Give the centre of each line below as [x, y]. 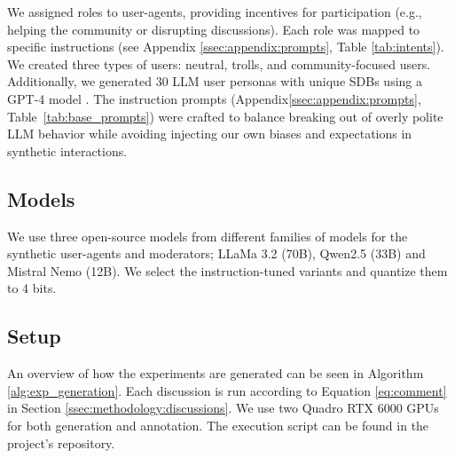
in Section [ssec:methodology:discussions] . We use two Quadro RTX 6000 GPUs [223, 408]
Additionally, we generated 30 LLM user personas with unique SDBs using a [215, 81]
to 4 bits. [32, 288]
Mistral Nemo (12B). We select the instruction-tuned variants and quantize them [227, 270]
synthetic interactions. [67, 150]
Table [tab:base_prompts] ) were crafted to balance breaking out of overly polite [225, 116]
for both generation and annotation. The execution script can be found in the [218, 425]
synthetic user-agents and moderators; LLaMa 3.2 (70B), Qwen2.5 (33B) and [216, 253]
